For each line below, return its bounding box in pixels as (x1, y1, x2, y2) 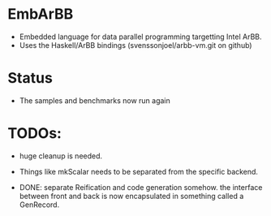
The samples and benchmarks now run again (19, 95, 171, 106)
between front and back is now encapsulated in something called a (19, 191, 244, 201)
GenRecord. (19, 200, 60, 210)
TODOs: (7, 124, 62, 143)
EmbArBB (7, 5, 74, 24)
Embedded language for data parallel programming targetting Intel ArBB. (19, 32, 262, 41)
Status (7, 69, 54, 88)
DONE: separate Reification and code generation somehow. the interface (19, 182, 263, 192)
